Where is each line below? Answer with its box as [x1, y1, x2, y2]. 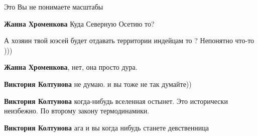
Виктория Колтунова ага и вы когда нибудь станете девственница [4, 122, 209, 132]
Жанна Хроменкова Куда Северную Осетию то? [4, 18, 155, 29]
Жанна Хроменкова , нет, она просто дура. [4, 62, 138, 72]
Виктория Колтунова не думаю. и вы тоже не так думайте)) [4, 78, 192, 89]
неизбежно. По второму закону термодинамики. [4, 105, 150, 116]
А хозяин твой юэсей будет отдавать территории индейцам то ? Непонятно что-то [4, 35, 254, 46]
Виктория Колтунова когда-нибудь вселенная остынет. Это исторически [4, 95, 228, 106]
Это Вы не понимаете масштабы [4, 2, 103, 12]
